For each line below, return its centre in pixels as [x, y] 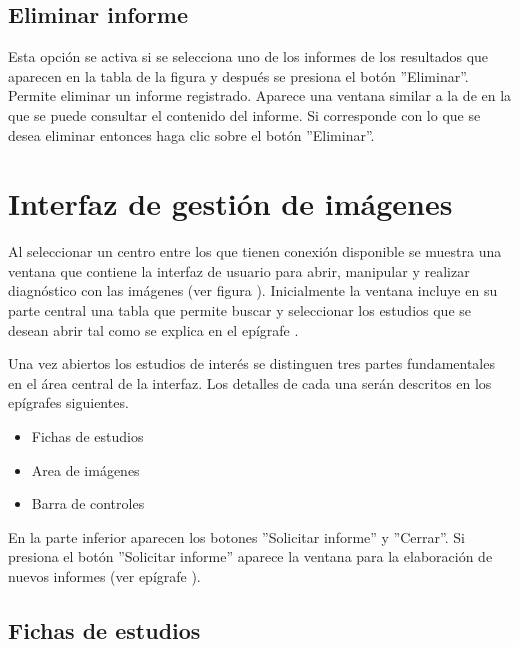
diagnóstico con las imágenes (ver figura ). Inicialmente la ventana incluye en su [253, 290]
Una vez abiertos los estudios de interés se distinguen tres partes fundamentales [251, 363]
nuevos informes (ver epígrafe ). [104, 576]
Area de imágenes [85, 469]
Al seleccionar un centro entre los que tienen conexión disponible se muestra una [255, 251]
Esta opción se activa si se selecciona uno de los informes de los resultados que [248, 56]
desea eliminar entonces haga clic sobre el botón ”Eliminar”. [191, 134]
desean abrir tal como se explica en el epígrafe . [153, 329]
